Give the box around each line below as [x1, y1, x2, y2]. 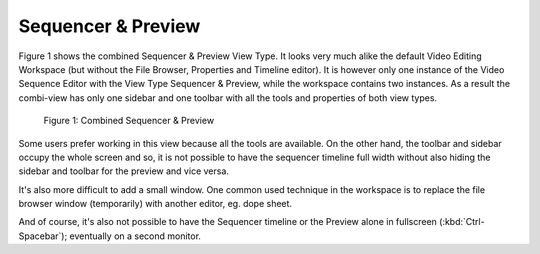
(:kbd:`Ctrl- [438, 216, 485, 228]
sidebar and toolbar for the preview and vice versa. [18, 165, 230, 177]
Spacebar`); [18, 230, 68, 242]
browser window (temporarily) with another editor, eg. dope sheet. [18, 198, 293, 210]
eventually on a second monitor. [69, 230, 202, 242]
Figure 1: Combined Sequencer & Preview [43, 115, 215, 127]
